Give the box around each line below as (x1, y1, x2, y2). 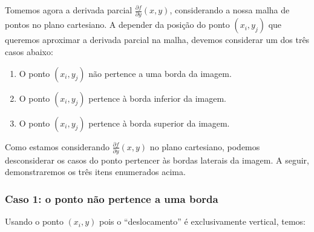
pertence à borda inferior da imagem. (88, 91, 226, 104)
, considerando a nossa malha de (169, 4, 290, 16)
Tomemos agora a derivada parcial (5, 4, 132, 16)
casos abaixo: (5, 45, 53, 58)
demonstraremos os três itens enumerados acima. (5, 165, 186, 178)
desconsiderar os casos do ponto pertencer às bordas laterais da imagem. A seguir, (5, 153, 309, 166)
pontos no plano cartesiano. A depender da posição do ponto (5, 18, 230, 31)
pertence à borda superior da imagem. (88, 116, 230, 129)
